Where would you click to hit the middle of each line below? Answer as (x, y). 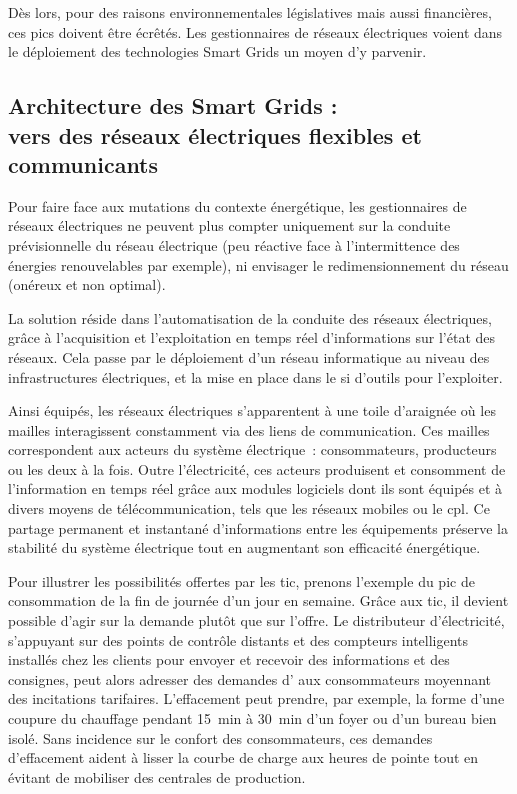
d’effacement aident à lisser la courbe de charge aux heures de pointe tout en (243, 757)
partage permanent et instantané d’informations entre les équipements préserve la (258, 527)
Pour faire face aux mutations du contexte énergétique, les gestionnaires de (237, 205)
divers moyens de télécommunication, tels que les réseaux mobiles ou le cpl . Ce (249, 508)
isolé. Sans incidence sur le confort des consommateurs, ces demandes (220, 737)
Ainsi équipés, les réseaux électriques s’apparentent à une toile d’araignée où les (252, 410)
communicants (83, 163)
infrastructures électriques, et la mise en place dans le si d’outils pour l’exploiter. (255, 376)
